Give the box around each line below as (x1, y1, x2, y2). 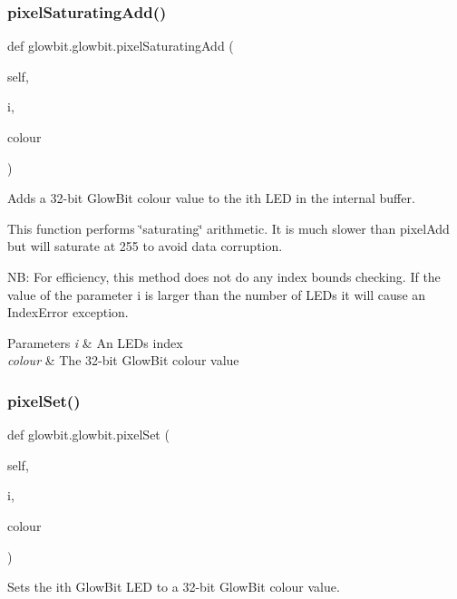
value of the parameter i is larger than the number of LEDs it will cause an (7, 285, 426, 304)
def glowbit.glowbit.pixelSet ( (7, 425, 170, 444)
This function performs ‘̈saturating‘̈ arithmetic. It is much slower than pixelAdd (7, 218, 450, 237)
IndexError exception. (7, 303, 129, 322)
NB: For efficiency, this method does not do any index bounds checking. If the (7, 266, 441, 285)
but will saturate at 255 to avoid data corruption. (7, 237, 283, 256)
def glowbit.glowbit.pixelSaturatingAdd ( (7, 36, 234, 55)
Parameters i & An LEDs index (7, 333, 183, 352)
